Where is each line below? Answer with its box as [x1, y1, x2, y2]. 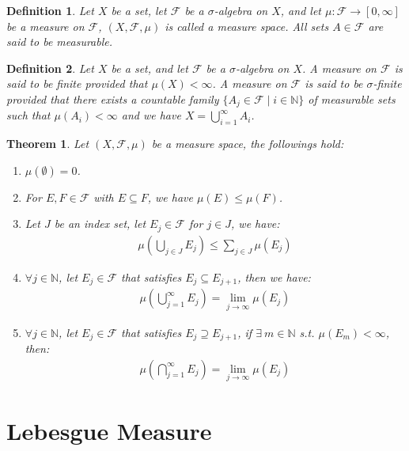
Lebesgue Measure [6, 415, 212, 447]
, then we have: [237, 268, 311, 285]
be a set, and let [111, 59, 188, 76]
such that [6, 107, 51, 123]
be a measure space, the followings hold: [151, 135, 344, 152]
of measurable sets [308, 90, 396, 107]
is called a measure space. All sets [165, 17, 329, 34]
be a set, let [111, 2, 167, 18]
